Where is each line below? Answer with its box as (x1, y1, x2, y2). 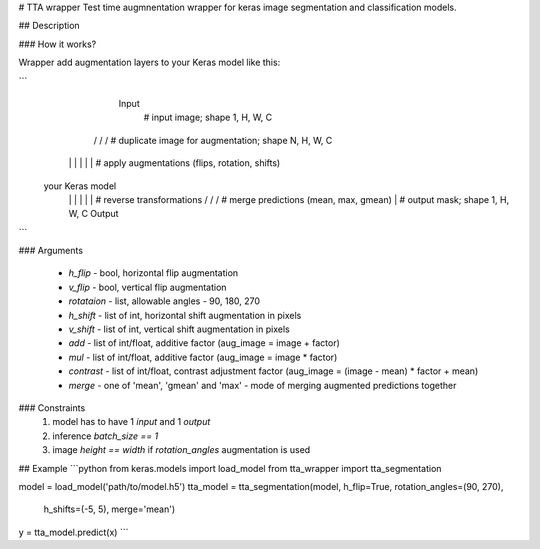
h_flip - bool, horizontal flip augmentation (68, 267, 239, 279)
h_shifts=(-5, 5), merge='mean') (43, 503, 176, 515)
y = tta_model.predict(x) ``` (18, 526, 129, 538)
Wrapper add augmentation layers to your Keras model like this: (18, 56, 281, 69)
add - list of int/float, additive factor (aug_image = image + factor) (68, 337, 340, 349)
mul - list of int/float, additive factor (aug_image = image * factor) (68, 351, 338, 363)
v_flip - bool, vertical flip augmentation (68, 281, 227, 293)
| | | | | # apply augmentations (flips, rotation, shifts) (68, 157, 281, 169)
